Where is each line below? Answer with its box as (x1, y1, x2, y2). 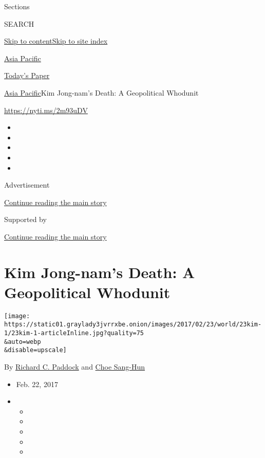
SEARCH (4, 18, 34, 29)
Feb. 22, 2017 (16, 378, 58, 389)
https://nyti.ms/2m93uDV (4, 104, 88, 115)
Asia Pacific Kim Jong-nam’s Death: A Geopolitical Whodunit (4, 87, 199, 98)
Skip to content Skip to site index (4, 35, 108, 46)
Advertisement (4, 179, 50, 190)
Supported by (4, 214, 47, 225)
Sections (4, 1, 30, 11)
